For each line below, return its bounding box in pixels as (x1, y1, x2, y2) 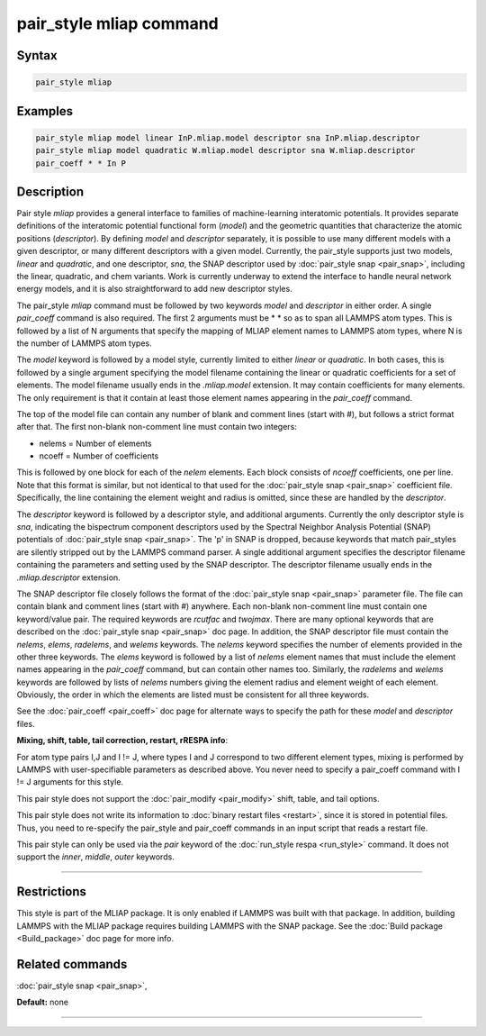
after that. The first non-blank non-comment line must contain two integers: (16, 422, 297, 432)
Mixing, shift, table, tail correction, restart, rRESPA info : (16, 735, 229, 746)
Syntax (16, 48, 58, 63)
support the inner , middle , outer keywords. (16, 851, 175, 862)
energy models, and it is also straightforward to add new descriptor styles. (16, 284, 292, 295)
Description (16, 184, 85, 199)
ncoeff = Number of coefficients (39, 450, 159, 461)
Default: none (16, 996, 69, 1008)
